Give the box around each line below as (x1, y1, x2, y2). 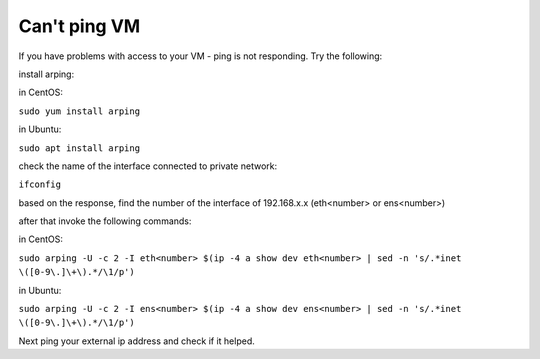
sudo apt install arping (18, 142, 140, 154)
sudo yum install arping (18, 105, 140, 117)
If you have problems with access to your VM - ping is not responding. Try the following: (18, 50, 383, 62)
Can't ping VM (18, 15, 141, 37)
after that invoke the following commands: (18, 215, 192, 227)
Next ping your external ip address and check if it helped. (18, 335, 255, 347)
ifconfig (18, 179, 62, 190)
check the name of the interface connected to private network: (18, 160, 278, 172)
